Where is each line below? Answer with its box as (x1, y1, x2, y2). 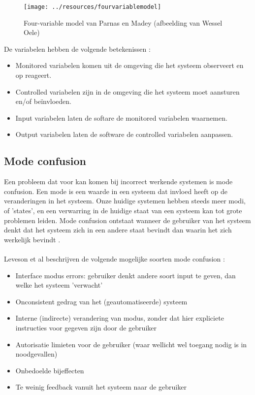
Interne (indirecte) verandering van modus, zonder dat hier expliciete (15, 313, 224, 323)
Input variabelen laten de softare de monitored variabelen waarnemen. (15, 112, 227, 123)
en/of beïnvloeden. (15, 96, 71, 106)
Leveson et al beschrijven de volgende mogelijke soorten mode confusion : (4, 253, 225, 263)
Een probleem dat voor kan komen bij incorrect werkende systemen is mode (4, 176, 233, 187)
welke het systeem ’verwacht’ (15, 280, 103, 290)
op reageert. (15, 70, 52, 80)
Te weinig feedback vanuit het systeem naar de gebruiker (15, 382, 187, 392)
